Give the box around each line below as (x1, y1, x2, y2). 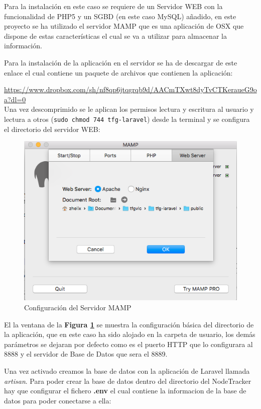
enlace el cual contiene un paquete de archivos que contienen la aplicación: (4, 67, 233, 78)
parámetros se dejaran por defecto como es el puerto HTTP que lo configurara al (4, 338, 253, 349)
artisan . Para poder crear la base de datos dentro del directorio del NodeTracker (4, 375, 251, 386)
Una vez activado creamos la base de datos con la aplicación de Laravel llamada (4, 365, 250, 376)
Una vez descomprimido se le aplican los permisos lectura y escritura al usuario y (4, 104, 254, 114)
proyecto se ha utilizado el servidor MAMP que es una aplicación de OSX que (4, 21, 244, 31)
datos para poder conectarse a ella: (4, 395, 111, 405)
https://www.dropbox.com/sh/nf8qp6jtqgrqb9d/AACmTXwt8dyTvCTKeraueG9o (4, 84, 257, 95)
